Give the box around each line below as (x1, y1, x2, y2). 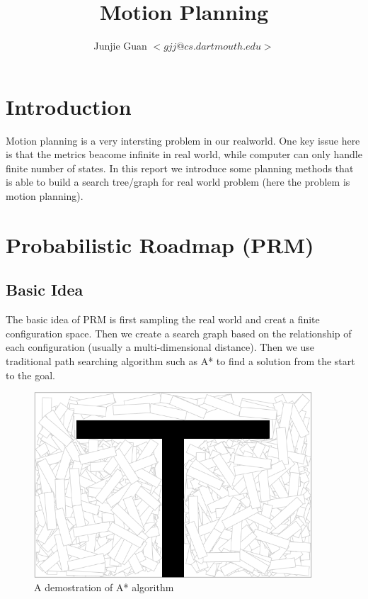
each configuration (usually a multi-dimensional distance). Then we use (6, 340, 314, 354)
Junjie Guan (93, 38, 147, 53)
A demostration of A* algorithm (34, 580, 174, 595)
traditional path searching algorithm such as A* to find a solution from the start (6, 353, 355, 368)
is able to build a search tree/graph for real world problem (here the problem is (6, 174, 350, 189)
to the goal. (6, 367, 55, 382)
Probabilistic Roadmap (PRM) (6, 230, 314, 259)
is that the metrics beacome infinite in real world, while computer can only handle (6, 147, 362, 162)
